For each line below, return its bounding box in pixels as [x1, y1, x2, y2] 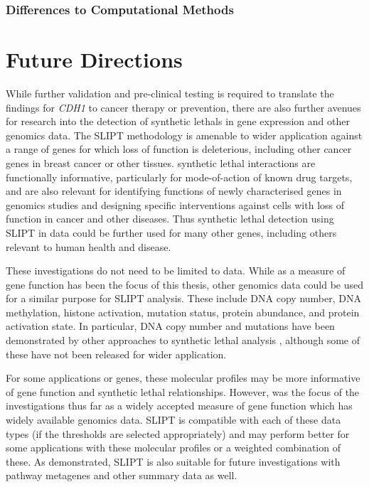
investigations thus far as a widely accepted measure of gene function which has [6, 398, 353, 413]
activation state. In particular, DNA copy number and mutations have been [6, 319, 335, 333]
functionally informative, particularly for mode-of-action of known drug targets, [6, 169, 353, 184]
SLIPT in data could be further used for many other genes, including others [6, 225, 337, 240]
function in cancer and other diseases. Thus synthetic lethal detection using [6, 211, 334, 226]
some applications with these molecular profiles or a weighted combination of [6, 440, 341, 455]
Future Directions [6, 45, 183, 74]
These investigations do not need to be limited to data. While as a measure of [6, 263, 346, 278]
